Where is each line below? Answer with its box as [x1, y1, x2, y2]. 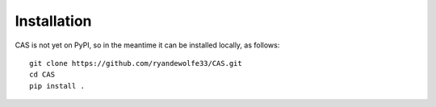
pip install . [29, 81, 85, 90]
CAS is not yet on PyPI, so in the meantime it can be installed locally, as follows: [15, 40, 280, 50]
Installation [15, 12, 92, 30]
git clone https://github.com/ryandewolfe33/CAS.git [29, 59, 242, 68]
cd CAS [29, 70, 56, 80]
